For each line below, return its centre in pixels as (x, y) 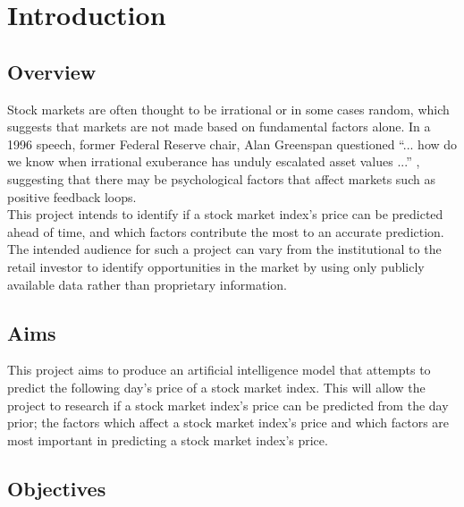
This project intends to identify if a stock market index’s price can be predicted (225, 214)
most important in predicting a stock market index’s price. (168, 439)
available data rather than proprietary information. (147, 284)
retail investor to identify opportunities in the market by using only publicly (216, 266)
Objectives (57, 488)
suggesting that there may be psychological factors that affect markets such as (221, 178)
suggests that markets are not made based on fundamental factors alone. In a (219, 127)
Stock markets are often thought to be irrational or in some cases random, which (228, 109)
